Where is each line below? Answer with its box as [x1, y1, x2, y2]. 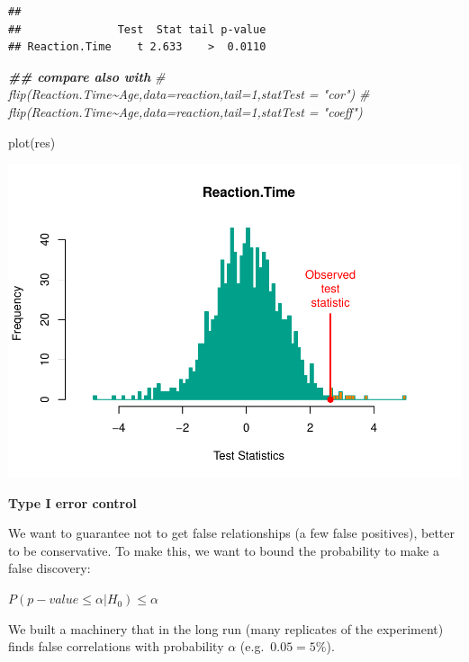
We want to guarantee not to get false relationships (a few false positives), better [8, 523, 455, 542]
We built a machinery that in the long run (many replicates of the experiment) [8, 619, 444, 638]
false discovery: [8, 559, 91, 577]
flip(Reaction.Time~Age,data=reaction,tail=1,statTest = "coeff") [8, 102, 363, 121]
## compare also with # [8, 67, 166, 85]
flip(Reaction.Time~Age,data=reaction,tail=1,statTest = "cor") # [8, 85, 370, 103]
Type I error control [8, 493, 137, 512]
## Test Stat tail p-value [8, 22, 266, 36]
